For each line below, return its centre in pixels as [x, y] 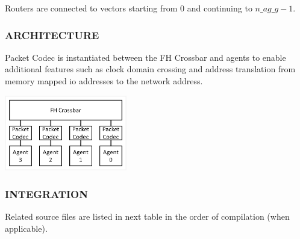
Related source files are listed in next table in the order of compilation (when [147, 216]
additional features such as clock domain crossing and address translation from [150, 69]
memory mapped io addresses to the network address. [104, 81]
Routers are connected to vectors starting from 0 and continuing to [129, 8]
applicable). [26, 228]
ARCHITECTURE [52, 35]
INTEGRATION [46, 194]
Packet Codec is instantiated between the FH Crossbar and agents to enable [145, 57]
